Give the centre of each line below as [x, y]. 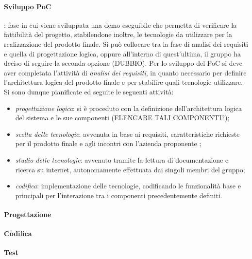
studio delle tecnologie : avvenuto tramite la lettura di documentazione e [122, 159]
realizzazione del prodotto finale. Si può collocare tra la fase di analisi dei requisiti [126, 44]
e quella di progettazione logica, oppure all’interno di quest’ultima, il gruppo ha [122, 53]
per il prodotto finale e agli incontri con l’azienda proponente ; [108, 143]
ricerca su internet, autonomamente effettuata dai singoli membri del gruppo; [130, 169]
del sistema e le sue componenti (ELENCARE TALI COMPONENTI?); [122, 118]
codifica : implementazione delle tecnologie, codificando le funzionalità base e [128, 186]
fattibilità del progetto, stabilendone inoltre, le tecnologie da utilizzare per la [118, 34]
